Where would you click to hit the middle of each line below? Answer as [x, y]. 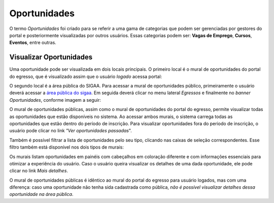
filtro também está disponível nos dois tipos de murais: [66, 147]
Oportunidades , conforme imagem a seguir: [55, 100]
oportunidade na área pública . [41, 194]
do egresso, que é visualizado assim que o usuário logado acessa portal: [86, 76]
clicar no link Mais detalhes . [39, 171]
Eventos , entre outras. [33, 43]
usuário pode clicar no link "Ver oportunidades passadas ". [71, 131]
